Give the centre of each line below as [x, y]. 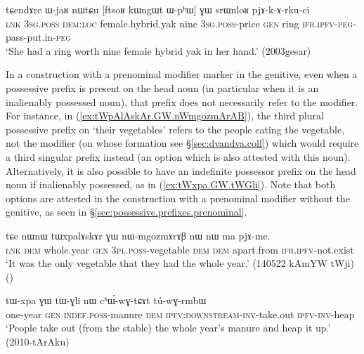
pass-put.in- [31, 37]
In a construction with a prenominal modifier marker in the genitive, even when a [182, 74]
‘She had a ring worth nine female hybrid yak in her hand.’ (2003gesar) [158, 50]
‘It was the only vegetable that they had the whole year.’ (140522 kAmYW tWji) [180, 263]
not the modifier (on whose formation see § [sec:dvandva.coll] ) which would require [182, 143]
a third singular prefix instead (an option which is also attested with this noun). [178, 156]
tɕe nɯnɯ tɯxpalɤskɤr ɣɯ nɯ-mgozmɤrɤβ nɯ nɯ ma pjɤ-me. [138, 235]
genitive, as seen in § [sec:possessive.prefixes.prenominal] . [126, 212]
